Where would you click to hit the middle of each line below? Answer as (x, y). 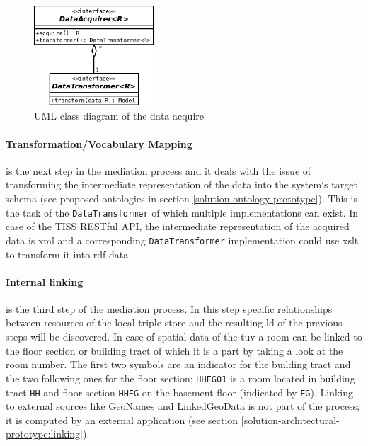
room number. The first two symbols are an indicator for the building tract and (178, 364)
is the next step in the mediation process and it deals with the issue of (159, 170)
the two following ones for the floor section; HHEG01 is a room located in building (180, 378)
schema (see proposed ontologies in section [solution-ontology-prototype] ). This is (182, 198)
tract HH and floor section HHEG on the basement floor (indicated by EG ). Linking (180, 392)
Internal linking (45, 281)
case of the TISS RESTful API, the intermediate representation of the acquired (178, 226)
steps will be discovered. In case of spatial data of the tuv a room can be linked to (184, 337)
